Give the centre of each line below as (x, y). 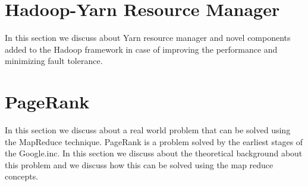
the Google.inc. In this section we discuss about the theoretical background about (154, 153)
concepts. (22, 176)
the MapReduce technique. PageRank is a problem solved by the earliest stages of (154, 141)
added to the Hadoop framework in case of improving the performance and (141, 49)
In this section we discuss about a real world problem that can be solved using (148, 130)
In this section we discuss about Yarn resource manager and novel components (148, 38)
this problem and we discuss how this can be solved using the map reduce (139, 164)
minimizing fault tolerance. (54, 61)
